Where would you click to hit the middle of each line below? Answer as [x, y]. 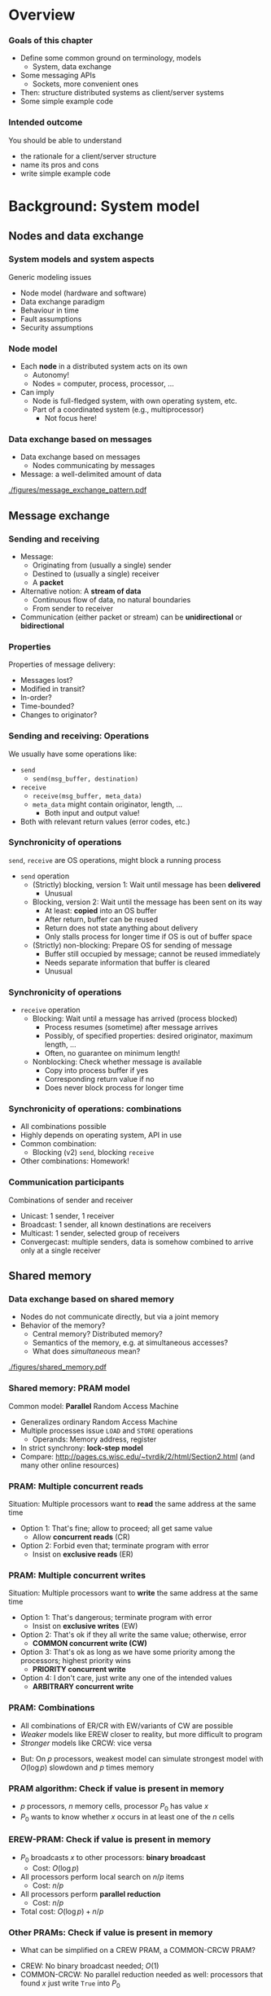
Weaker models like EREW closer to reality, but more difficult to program [141, 1734]
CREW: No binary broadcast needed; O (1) [90, 1965]
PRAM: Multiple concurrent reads [76, 1486]
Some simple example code [67, 101]
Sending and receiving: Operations [79, 736]
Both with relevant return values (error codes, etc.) [105, 821]
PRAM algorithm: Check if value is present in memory [116, 1788]
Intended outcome [46, 122]
